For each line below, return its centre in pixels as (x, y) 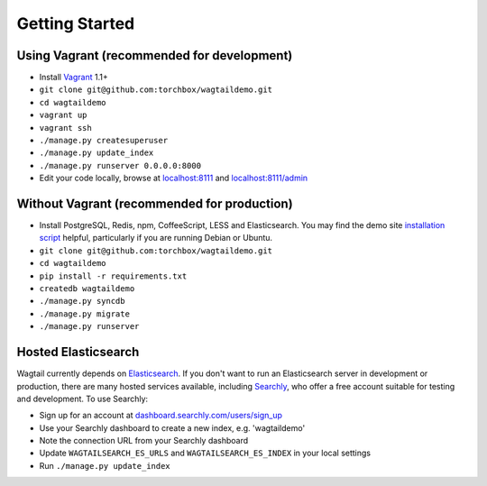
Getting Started (76, 23)
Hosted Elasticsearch (78, 352)
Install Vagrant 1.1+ (74, 78)
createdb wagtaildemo (87, 289)
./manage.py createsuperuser (104, 141)
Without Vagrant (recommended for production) (155, 204)
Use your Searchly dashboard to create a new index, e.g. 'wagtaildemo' (172, 427)
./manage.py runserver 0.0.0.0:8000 (120, 165)
